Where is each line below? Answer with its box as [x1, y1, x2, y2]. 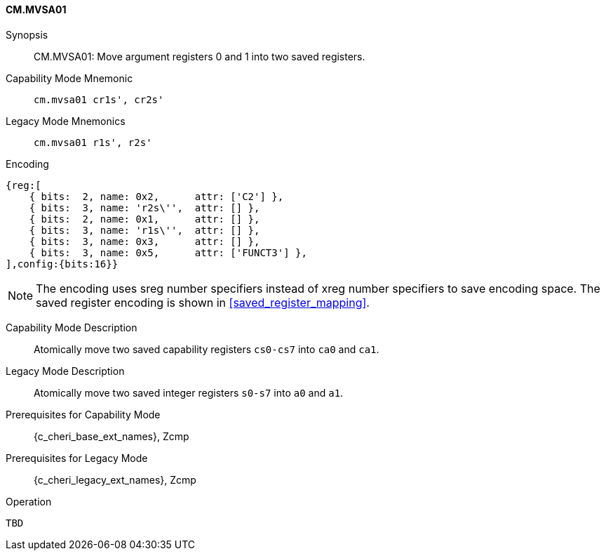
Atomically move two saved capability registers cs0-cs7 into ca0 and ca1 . [34, 343, 379, 355]
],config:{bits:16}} [6, 258, 119, 270]
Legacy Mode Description [6, 364, 125, 377]
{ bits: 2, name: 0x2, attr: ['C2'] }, [29, 190, 284, 202]
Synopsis [6, 28, 48, 41]
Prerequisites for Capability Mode [6, 408, 161, 421]
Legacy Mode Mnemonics [6, 114, 126, 127]
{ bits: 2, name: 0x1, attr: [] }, [29, 213, 260, 225]
